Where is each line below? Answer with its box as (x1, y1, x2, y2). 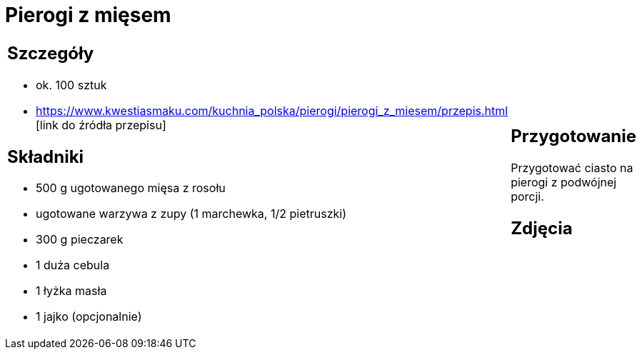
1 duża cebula (36, 258, 110, 273)
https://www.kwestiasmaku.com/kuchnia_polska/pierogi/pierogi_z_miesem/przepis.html (36, 103, 508, 118)
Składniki (7, 146, 84, 167)
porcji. (511, 189, 544, 204)
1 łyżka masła (36, 284, 107, 299)
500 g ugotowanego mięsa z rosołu (36, 181, 226, 196)
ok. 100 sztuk (36, 77, 107, 92)
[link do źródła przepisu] (36, 117, 166, 132)
